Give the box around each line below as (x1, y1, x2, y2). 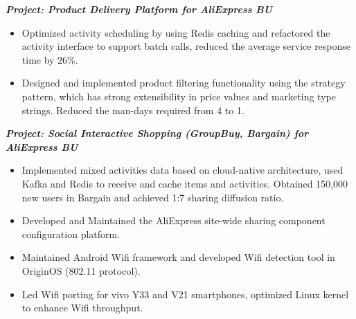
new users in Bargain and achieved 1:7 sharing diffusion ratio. (21, 190, 284, 204)
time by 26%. (21, 52, 78, 66)
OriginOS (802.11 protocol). (21, 263, 141, 277)
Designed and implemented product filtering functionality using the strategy (21, 75, 346, 90)
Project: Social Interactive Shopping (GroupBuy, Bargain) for (6, 126, 309, 140)
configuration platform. (21, 226, 121, 241)
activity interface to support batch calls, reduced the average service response (21, 39, 351, 53)
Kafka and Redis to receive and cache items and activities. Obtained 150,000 (21, 176, 348, 190)
